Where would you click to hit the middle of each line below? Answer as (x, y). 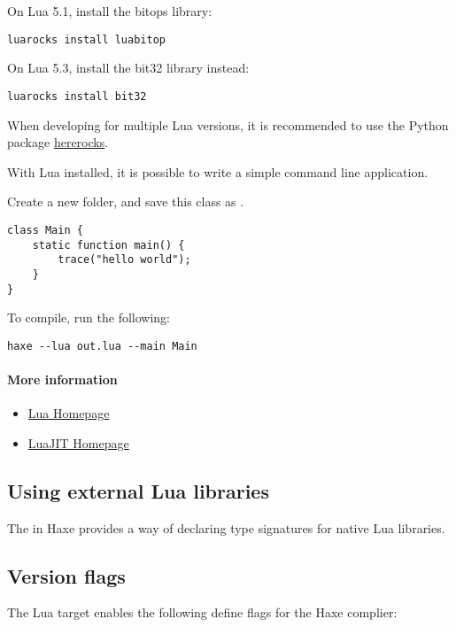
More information (62, 379)
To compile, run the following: (89, 317)
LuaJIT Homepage (78, 442)
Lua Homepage (69, 413)
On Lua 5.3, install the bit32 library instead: (128, 68)
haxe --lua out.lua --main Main (102, 346)
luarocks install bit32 (77, 96)
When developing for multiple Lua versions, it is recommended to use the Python (228, 124)
